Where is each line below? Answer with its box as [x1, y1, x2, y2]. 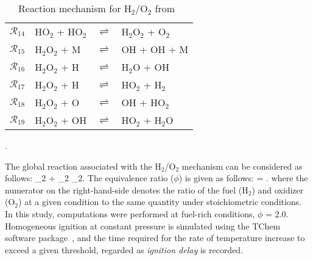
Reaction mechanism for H [18, 1, 132, 15]
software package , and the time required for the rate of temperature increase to [5, 231, 305, 244]
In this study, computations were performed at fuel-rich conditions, [5, 207, 255, 220]
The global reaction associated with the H [5, 159, 161, 172]
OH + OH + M [121, 42, 189, 56]
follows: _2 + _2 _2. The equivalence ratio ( [5, 172, 174, 184]
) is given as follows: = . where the [178, 172, 308, 184]
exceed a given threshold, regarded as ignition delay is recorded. [5, 243, 244, 256]
